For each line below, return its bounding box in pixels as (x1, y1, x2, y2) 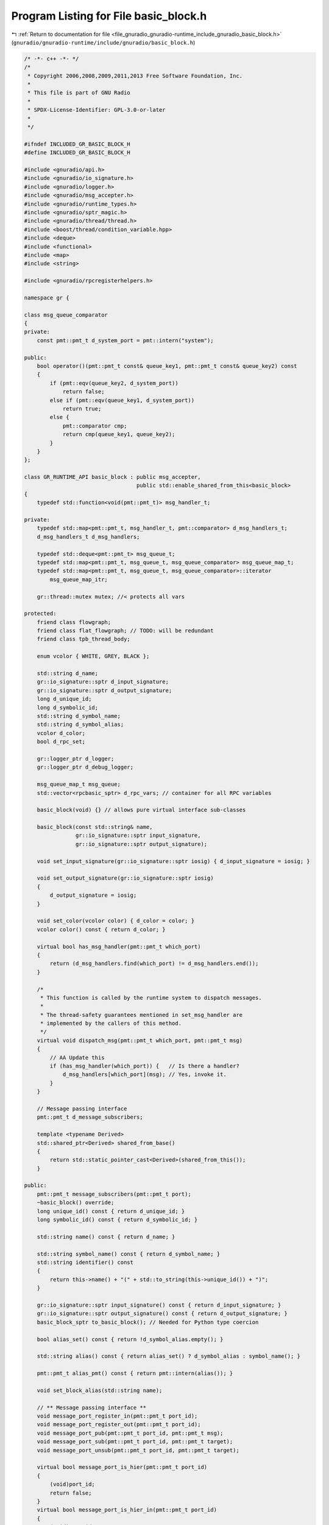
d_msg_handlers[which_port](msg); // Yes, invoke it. (62, 1071, 227, 1078)
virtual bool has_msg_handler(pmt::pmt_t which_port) (37, 943, 201, 950)
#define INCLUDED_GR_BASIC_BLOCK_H (24, 149, 130, 156)
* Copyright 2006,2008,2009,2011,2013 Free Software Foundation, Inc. (27, 72, 243, 79)
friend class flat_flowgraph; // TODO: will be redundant (37, 627, 214, 634)
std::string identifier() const (37, 1259, 134, 1266)
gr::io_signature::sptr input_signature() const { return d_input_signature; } (37, 1301, 281, 1308)
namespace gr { (24, 294, 69, 301)
